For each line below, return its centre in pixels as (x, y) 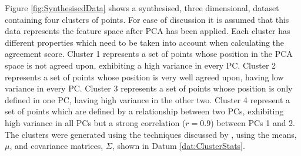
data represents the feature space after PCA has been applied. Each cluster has (148, 31)
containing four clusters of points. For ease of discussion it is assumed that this (147, 19)
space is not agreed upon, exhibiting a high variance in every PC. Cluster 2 (141, 65)
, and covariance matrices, (56, 146)
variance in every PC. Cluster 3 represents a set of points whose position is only (149, 88)
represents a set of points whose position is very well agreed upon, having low (144, 77)
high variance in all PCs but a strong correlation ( (95, 122)
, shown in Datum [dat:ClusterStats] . (178, 146)
